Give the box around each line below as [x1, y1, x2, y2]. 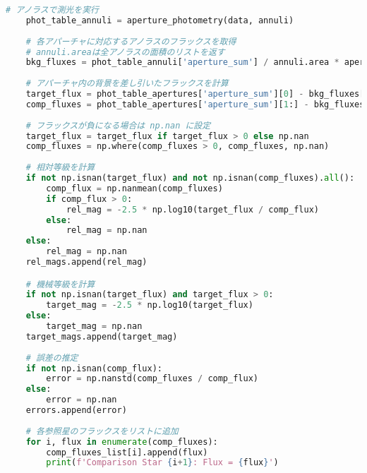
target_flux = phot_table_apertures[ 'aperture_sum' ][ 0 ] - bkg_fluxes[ [25, 89, 365, 99]
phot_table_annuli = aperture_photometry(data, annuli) [25, 15, 294, 25]
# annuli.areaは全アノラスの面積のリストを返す [25, 47, 225, 57]
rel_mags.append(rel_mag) [25, 257, 148, 267]
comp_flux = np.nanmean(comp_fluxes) [46, 183, 223, 193]
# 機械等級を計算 [25, 279, 95, 289]
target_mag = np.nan [46, 321, 143, 332]
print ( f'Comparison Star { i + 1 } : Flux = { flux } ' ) [46, 457, 279, 468]
